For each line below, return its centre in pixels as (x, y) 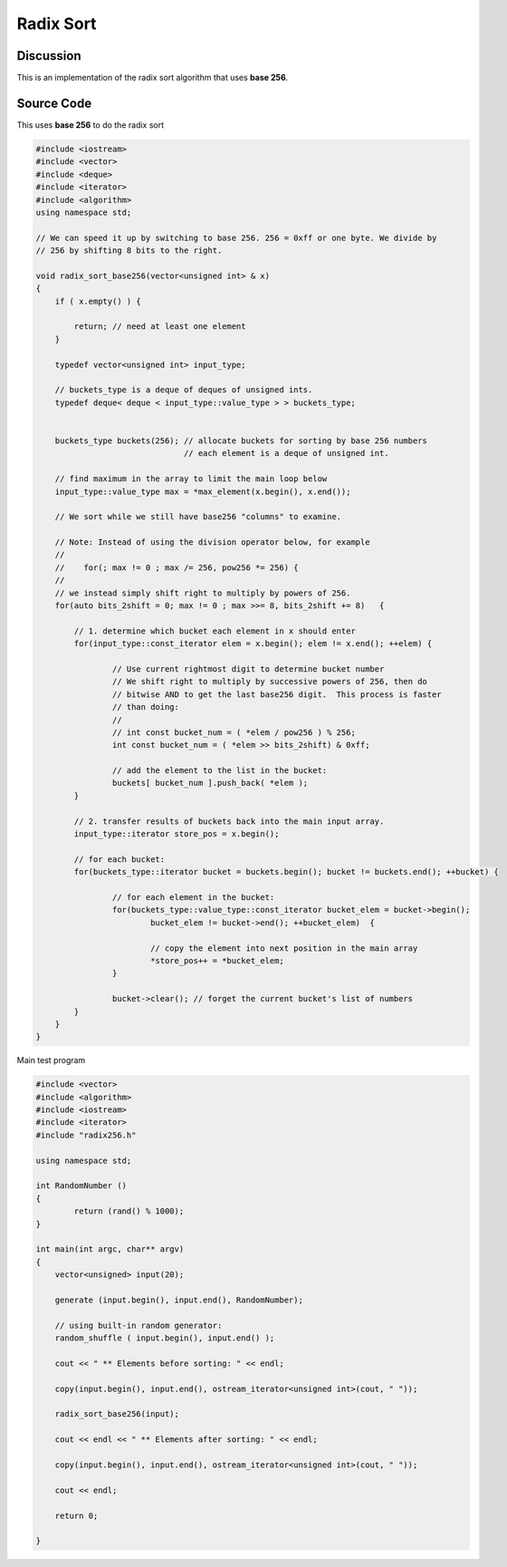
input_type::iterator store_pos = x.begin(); (177, 834)
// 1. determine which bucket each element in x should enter (215, 631)
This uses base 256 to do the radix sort (91, 125)
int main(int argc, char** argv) (110, 1249)
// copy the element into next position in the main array (284, 948)
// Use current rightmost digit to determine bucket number (248, 669)
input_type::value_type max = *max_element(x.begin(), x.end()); (203, 491)
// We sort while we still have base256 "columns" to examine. (198, 517)
